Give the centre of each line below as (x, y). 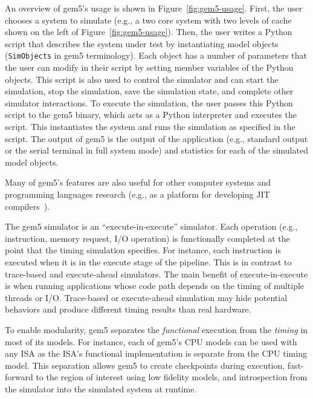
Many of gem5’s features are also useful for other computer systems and (138, 182)
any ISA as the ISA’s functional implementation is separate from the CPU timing (156, 353)
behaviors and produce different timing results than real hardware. (128, 309)
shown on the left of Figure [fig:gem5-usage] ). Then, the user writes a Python (149, 32)
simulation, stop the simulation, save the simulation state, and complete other (149, 91)
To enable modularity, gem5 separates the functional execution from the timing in (156, 329)
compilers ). (27, 206)
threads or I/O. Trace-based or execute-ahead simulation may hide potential (146, 297)
